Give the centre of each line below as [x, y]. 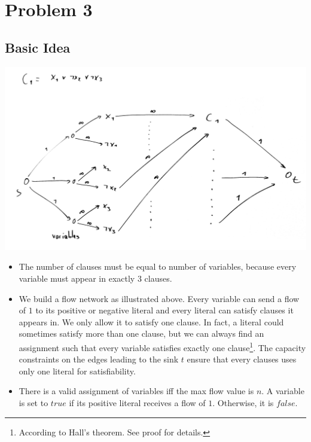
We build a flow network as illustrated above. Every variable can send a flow [159, 298]
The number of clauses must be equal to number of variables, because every [158, 266]
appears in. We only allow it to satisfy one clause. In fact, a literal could [151, 321]
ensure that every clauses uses [242, 359]
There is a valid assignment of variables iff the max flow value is [136, 391]
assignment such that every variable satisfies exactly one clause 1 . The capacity [162, 346]
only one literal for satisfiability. [77, 371]
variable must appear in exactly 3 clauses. [95, 278]
